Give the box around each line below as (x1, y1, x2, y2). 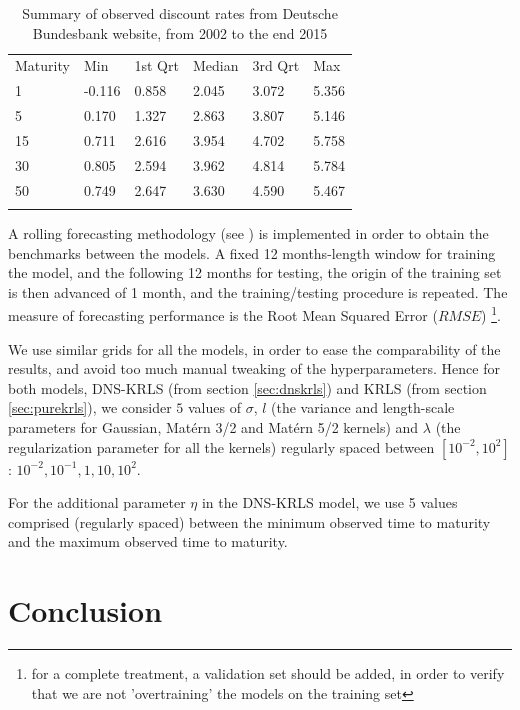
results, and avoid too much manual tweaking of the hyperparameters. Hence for (8, 358, 500, 379)
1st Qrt (134, 55, 179, 76)
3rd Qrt (252, 55, 300, 76)
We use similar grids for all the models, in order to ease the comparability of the (8, 338, 501, 359)
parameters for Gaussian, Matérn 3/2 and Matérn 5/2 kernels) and (8, 417, 419, 437)
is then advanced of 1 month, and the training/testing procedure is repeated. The (8, 281, 508, 302)
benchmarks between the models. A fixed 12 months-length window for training (8, 242, 496, 263)
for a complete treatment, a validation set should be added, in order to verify (31, 663, 505, 684)
